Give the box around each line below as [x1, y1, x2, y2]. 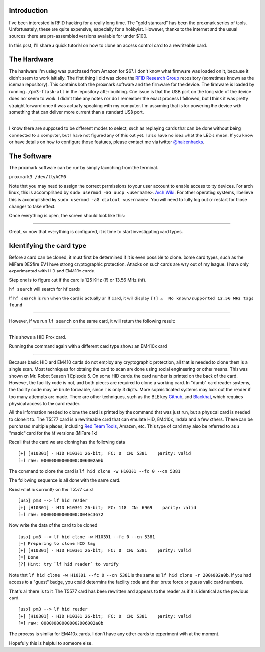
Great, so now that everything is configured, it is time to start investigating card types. [9, 228, 183, 234]
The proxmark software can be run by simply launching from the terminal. [9, 165, 158, 171]
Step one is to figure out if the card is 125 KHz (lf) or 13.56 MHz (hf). [9, 277, 147, 283]
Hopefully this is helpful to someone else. [9, 640, 93, 646]
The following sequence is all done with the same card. [9, 477, 121, 483]
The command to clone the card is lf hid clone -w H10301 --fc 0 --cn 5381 [9, 468, 181, 474]
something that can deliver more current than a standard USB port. [9, 109, 144, 115]
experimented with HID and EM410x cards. [9, 268, 96, 274]
